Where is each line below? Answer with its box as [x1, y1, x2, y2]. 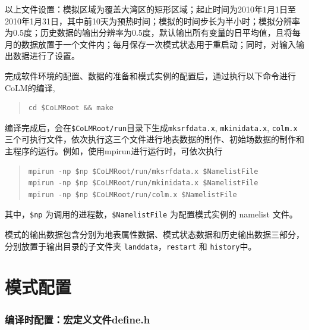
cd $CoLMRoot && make [28, 104, 113, 113]
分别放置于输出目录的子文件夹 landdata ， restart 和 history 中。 [5, 239, 257, 252]
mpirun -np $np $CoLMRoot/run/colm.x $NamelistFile [28, 190, 237, 199]
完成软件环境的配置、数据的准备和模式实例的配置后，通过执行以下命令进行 [5, 69, 296, 82]
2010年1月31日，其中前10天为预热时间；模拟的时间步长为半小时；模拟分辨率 [5, 14, 300, 27]
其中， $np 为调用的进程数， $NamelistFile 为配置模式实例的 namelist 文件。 [5, 208, 298, 220]
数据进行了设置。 [12, 49, 80, 62]
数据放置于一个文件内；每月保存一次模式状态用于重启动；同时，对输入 [21, 38, 296, 50]
